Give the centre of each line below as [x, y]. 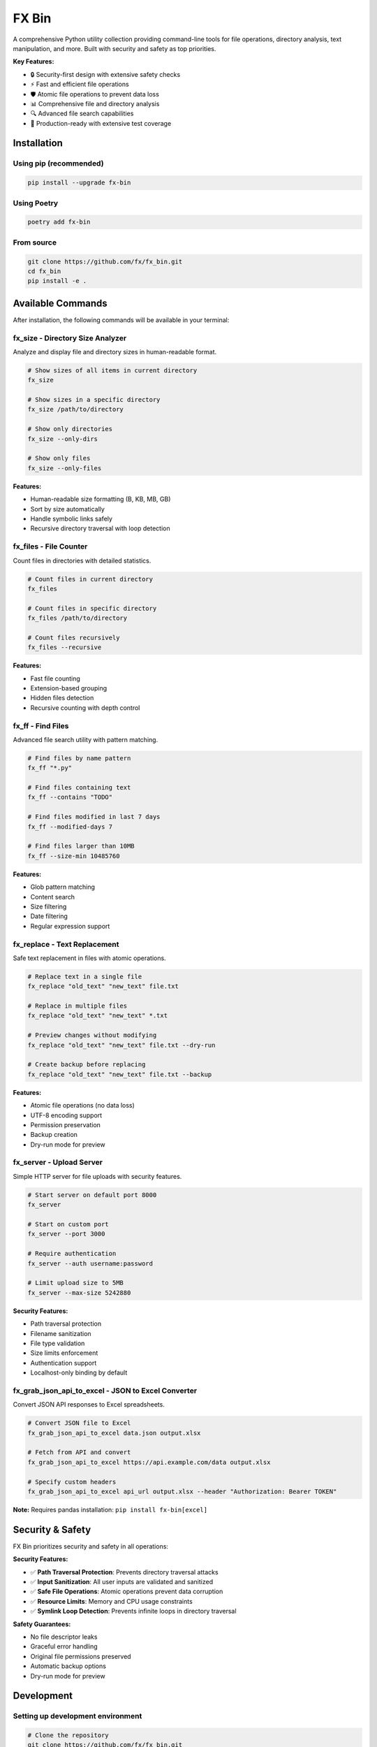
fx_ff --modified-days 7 [70, 827]
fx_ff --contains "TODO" [70, 797]
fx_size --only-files [65, 468]
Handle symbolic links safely [72, 519]
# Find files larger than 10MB [81, 846]
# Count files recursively [74, 637]
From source [35, 242]
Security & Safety [52, 1529]
